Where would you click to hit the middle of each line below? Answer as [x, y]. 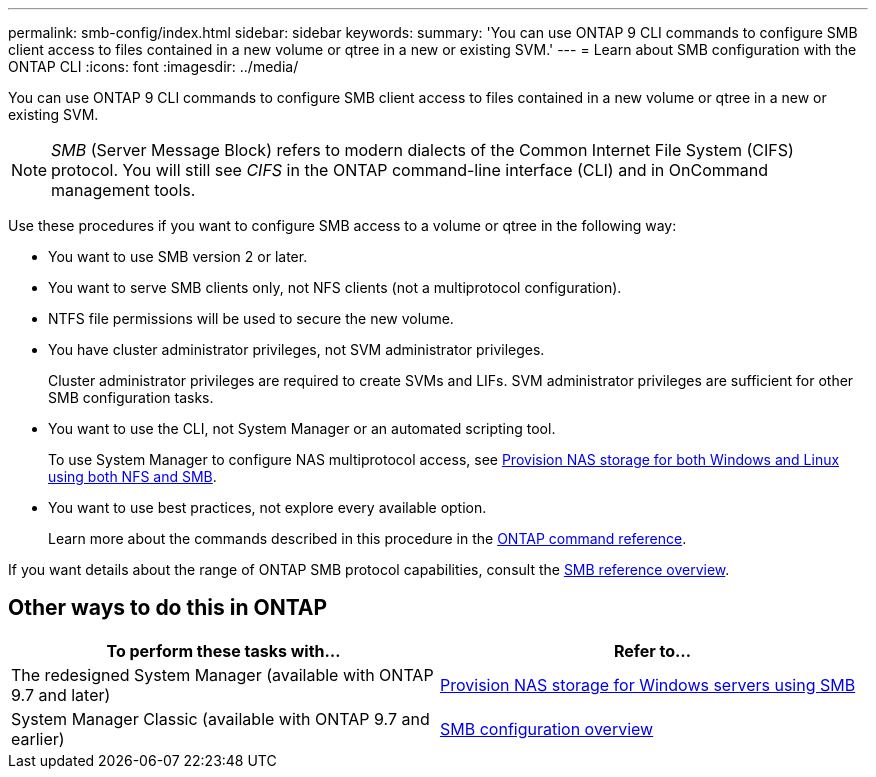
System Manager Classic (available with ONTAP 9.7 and [220, 718]
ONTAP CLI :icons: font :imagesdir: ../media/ [153, 66]
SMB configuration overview [547, 728]
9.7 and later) [61, 694]
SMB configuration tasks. [131, 397]
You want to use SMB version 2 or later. [178, 256]
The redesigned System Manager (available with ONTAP [222, 674]
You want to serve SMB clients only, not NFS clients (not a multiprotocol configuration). [335, 287]
